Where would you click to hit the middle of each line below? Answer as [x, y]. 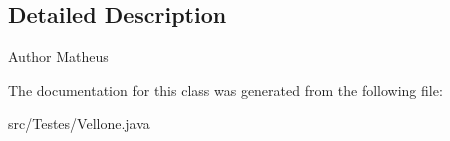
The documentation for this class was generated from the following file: [225, 89]
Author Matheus [58, 56]
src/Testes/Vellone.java [79, 123]
